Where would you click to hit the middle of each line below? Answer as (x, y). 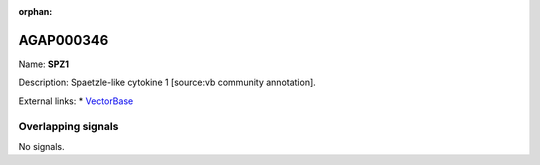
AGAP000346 (63, 40)
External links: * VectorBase (76, 101)
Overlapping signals (68, 127)
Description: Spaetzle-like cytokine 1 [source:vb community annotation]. (167, 82)
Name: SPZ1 (44, 64)
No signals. (41, 146)
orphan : (35, 11)
